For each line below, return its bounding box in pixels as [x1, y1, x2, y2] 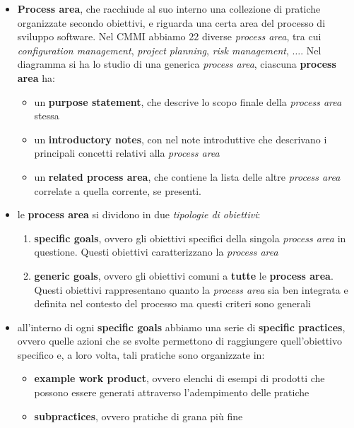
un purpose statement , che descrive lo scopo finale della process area [34, 94, 342, 109]
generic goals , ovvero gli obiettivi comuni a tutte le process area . [34, 268, 334, 283]
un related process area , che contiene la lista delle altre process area [34, 169, 341, 184]
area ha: [17, 70, 55, 85]
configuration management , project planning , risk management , [17, 42, 289, 57]
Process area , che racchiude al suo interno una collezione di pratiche [17, 1, 321, 16]
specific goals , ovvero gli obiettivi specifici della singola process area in [34, 230, 346, 245]
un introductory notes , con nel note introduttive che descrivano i [34, 131, 327, 146]
